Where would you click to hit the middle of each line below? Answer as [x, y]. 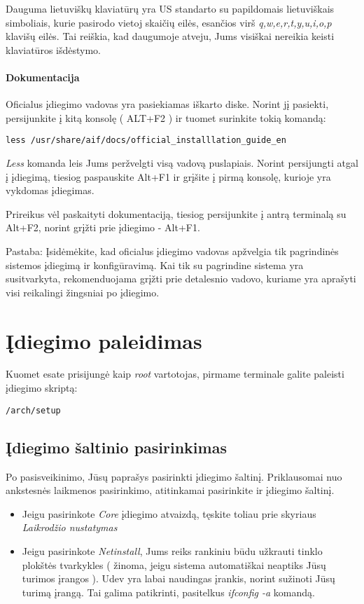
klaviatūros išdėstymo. [53, 49]
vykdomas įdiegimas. [50, 190]
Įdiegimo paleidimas [104, 340]
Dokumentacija [43, 77]
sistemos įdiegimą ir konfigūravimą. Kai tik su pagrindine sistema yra [155, 265]
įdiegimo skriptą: [42, 388]
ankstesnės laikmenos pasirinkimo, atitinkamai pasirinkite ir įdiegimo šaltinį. [170, 490]
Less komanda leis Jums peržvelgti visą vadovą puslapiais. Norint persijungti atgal [182, 163]
